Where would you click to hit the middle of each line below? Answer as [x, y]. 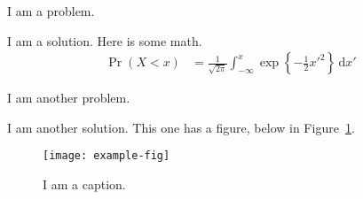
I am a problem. [51, 11]
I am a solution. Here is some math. [105, 40]
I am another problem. [69, 98]
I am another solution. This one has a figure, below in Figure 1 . [181, 127]
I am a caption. [84, 184]
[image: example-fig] [107, 156]
